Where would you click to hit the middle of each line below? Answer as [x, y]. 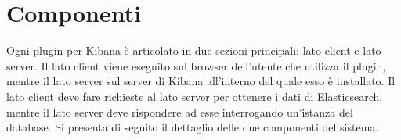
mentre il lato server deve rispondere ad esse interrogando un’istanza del [180, 111]
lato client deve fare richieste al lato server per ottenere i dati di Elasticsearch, [195, 96]
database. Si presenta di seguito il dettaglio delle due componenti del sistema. [193, 127]
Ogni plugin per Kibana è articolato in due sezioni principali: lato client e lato [194, 50]
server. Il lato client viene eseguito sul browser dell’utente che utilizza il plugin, [196, 65]
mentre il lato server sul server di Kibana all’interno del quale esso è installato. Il [201, 81]
